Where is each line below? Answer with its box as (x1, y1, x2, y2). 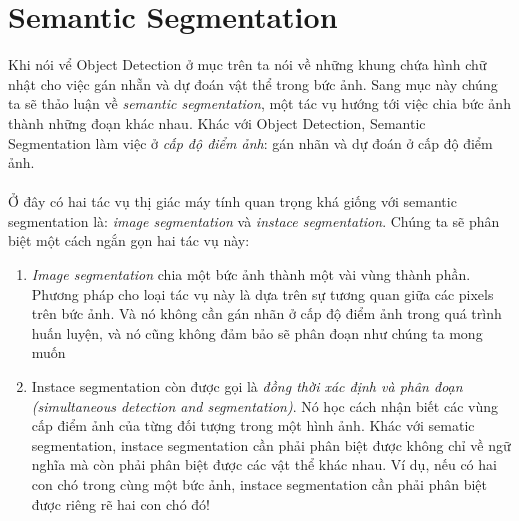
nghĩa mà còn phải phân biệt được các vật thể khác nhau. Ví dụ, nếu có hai (31, 454, 497, 475)
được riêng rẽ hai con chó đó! (31, 493, 210, 514)
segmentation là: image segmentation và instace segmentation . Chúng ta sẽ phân (8, 210, 500, 231)
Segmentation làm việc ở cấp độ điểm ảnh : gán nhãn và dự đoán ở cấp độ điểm (8, 132, 493, 153)
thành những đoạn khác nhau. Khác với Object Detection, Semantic (8, 112, 426, 133)
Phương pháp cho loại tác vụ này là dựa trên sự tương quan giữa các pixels (31, 283, 494, 304)
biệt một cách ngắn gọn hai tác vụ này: (8, 230, 250, 251)
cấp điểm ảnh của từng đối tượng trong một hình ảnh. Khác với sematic (31, 415, 475, 436)
